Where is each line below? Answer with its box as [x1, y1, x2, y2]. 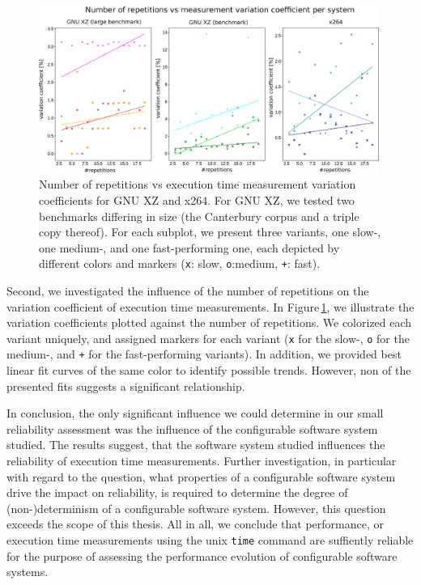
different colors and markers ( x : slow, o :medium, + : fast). [39, 255, 321, 272]
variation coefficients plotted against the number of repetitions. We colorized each [6, 314, 412, 331]
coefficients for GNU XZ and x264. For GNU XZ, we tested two [39, 191, 355, 208]
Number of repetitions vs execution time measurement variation [39, 176, 356, 193]
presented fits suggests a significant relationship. [6, 377, 245, 394]
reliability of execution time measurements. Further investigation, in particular [6, 452, 397, 469]
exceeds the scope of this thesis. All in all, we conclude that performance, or [6, 515, 384, 532]
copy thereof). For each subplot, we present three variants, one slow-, [39, 223, 381, 240]
